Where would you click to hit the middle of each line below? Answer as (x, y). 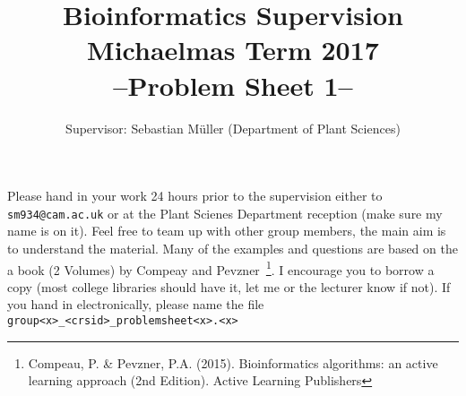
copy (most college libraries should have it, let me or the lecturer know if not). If (229, 286)
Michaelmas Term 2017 (233, 50)
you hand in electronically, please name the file (136, 304)
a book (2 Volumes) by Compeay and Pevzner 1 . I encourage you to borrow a (221, 268)
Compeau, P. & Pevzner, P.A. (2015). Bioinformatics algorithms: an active (233, 362)
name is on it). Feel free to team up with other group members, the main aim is (227, 231)
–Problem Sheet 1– (233, 85)
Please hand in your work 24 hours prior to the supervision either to (195, 196)
